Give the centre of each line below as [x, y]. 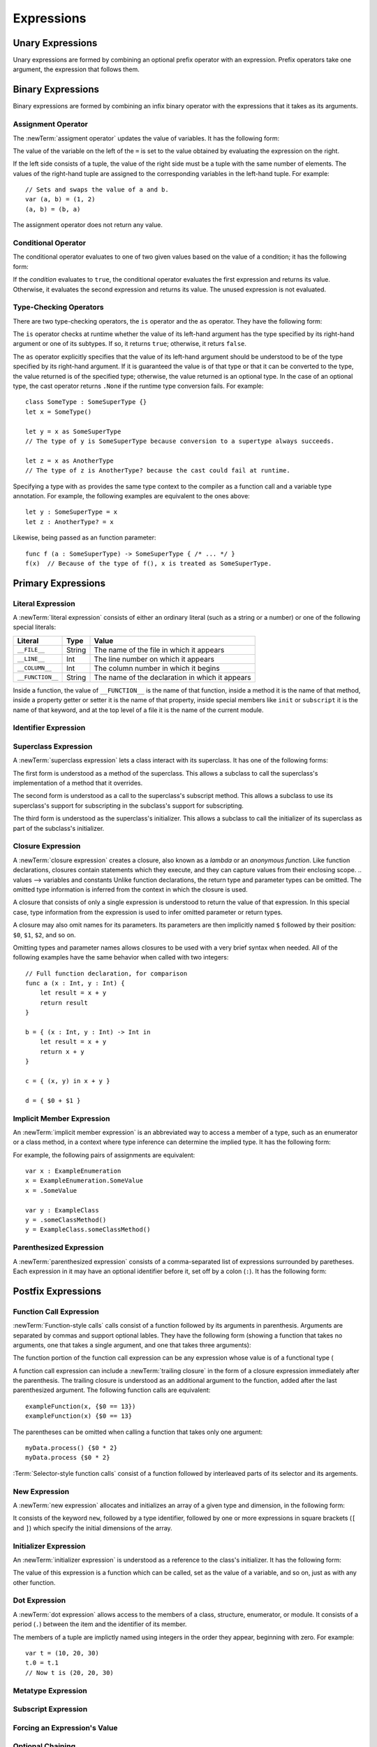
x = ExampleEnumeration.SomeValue [84, 1181]
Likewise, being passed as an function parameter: [84, 537]
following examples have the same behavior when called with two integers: [121, 957]
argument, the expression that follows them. [76, 69]
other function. [34, 1582]
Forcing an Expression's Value [65, 1727]
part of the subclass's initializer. [59, 828]
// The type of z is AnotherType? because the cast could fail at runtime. [158, 471]
